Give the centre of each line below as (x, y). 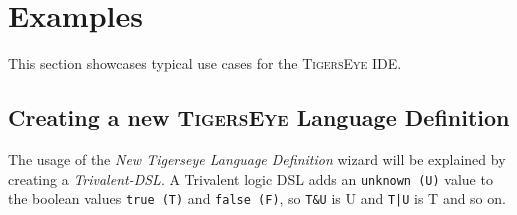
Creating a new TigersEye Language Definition (259, 117)
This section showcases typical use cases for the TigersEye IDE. (205, 63)
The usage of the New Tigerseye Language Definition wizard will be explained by (257, 158)
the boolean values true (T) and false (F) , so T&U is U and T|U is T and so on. (257, 198)
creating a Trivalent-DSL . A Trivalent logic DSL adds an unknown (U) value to (250, 178)
